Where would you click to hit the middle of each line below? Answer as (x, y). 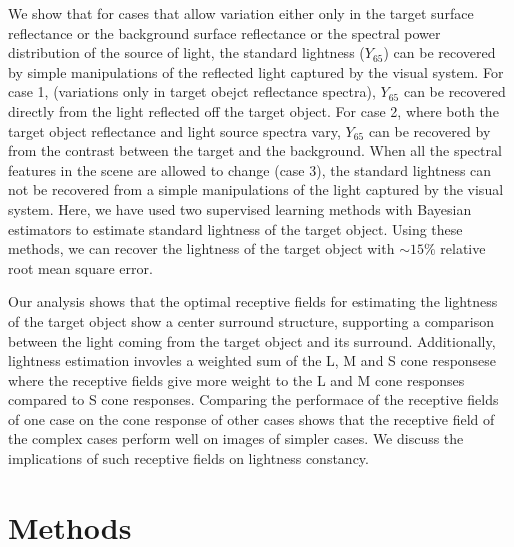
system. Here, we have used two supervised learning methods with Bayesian (240, 208)
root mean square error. (80, 267)
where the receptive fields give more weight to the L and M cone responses (236, 379)
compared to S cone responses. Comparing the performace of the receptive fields (253, 399)
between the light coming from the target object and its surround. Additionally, (252, 340)
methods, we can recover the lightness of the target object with (201, 248)
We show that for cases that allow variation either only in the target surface (241, 13)
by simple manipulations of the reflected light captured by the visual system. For (256, 71)
